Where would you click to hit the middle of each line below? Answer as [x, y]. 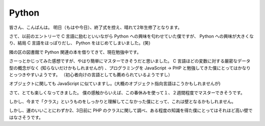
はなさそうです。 [26, 117]
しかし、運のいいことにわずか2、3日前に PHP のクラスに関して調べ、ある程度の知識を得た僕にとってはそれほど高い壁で [131, 110]
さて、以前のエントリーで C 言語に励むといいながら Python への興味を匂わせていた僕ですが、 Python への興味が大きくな [132, 36]
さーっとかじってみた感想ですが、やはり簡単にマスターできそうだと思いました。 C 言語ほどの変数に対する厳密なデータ [130, 61]
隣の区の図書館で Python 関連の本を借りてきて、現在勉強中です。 [75, 52]
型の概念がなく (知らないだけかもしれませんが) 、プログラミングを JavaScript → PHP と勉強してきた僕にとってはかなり [130, 68]
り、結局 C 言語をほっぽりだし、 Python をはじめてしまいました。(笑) [80, 43]
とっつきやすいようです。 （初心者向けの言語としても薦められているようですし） [91, 74]
